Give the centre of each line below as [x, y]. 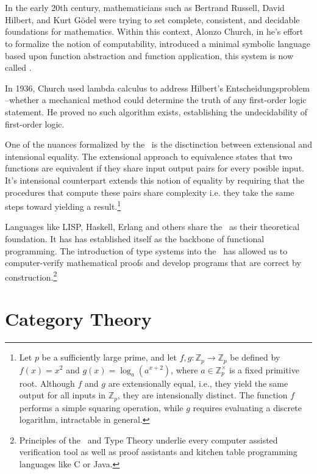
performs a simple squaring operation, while [101, 407]
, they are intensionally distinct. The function [202, 395]
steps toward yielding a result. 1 [63, 205]
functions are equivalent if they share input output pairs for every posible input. [155, 168]
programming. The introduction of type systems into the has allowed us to [146, 250]
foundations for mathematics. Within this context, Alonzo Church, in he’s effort [154, 31]
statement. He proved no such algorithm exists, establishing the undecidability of [156, 111]
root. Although [47, 383]
